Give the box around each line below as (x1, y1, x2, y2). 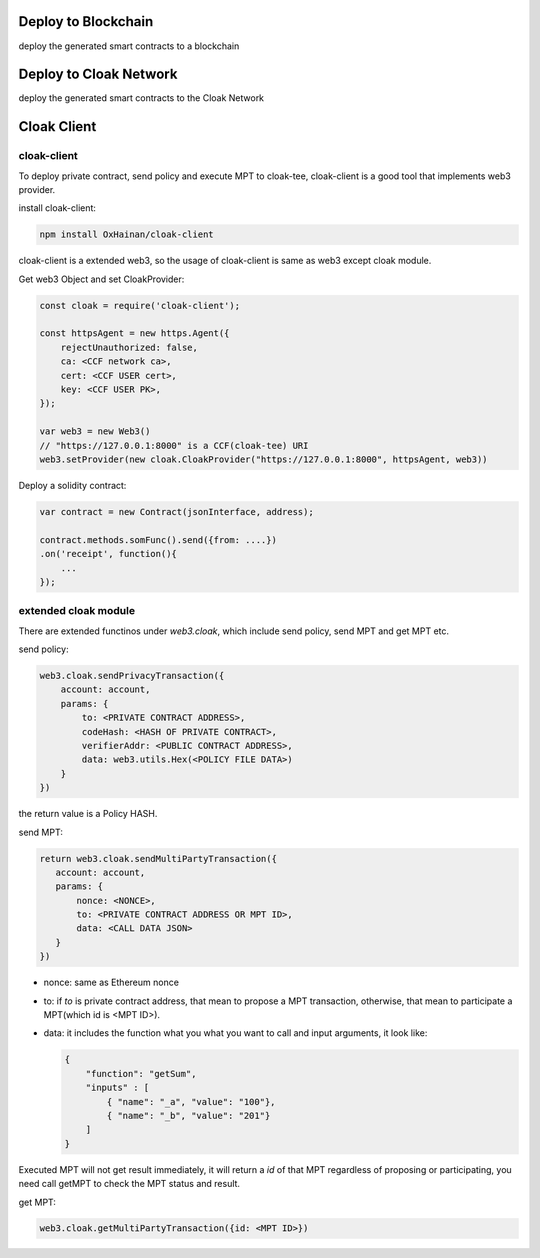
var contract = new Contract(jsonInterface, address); (39, 506, 314, 517)
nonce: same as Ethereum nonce (43, 976, 180, 989)
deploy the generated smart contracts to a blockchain (18, 40, 240, 52)
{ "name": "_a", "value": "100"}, (106, 1096, 276, 1107)
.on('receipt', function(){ (39, 548, 177, 560)
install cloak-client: (18, 202, 97, 214)
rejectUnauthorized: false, (60, 341, 199, 353)
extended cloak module (18, 604, 135, 618)
